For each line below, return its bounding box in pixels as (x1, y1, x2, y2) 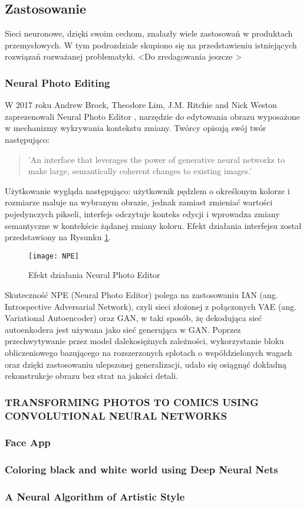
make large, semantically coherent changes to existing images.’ (28, 165, 252, 177)
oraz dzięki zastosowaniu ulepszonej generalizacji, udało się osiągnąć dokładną (5, 358, 287, 370)
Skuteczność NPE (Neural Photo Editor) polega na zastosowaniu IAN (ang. (5, 288, 278, 300)
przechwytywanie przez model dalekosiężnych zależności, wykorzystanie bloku (5, 335, 284, 347)
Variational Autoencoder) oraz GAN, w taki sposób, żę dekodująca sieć (5, 312, 262, 324)
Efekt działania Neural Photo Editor (28, 269, 160, 281)
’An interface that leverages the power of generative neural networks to (28, 153, 285, 165)
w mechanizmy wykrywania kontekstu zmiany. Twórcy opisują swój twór (5, 122, 266, 134)
